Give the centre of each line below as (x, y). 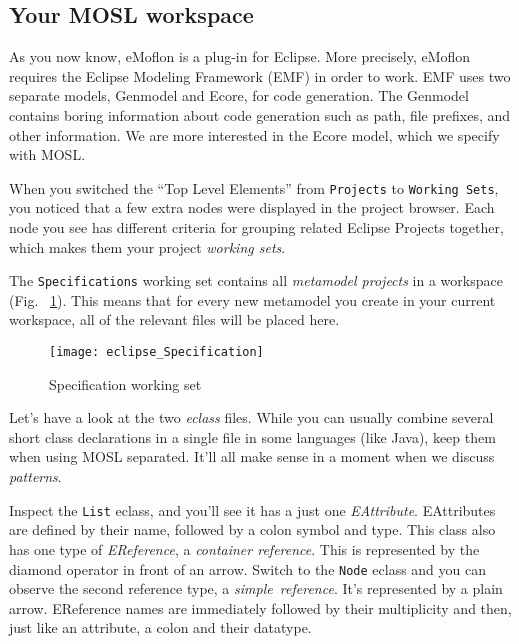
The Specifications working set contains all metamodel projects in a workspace (256, 280)
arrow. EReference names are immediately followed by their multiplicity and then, (260, 607)
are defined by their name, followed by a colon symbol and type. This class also (252, 529)
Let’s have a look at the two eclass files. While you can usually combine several (251, 417)
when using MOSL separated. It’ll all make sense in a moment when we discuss (252, 456)
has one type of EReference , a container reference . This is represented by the (244, 548)
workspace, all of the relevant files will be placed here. (174, 319)
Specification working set (125, 383)
